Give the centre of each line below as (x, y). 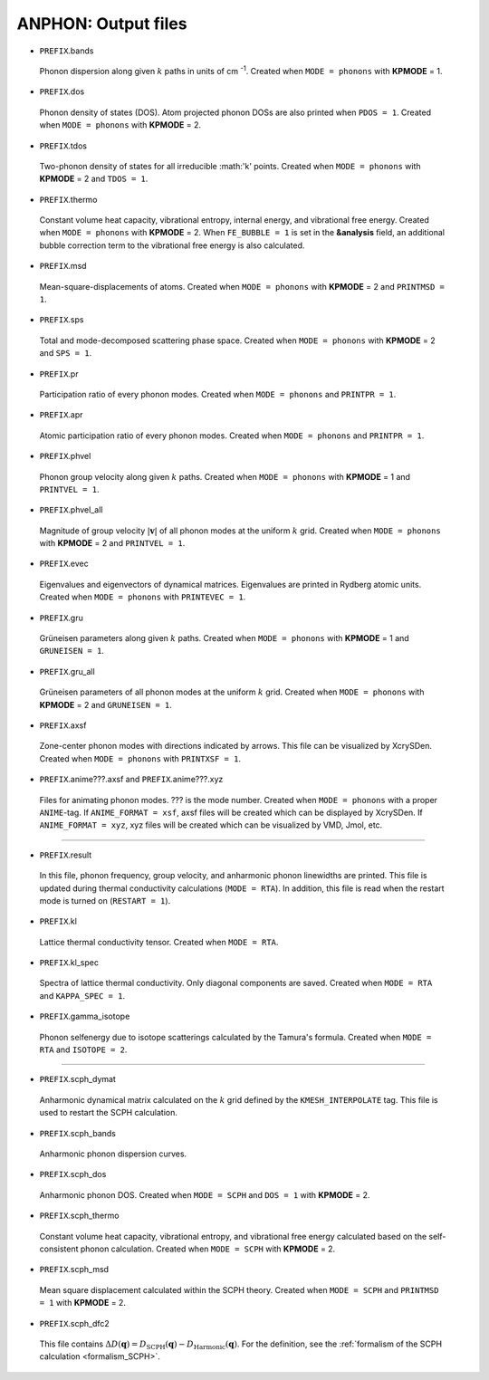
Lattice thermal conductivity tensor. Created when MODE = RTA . (159, 942)
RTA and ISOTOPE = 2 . (83, 1049)
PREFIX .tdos (63, 146)
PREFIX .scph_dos (73, 1174)
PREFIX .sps (62, 320)
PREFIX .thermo (68, 199)
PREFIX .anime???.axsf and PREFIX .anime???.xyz (131, 780)
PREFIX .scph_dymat (78, 1079)
